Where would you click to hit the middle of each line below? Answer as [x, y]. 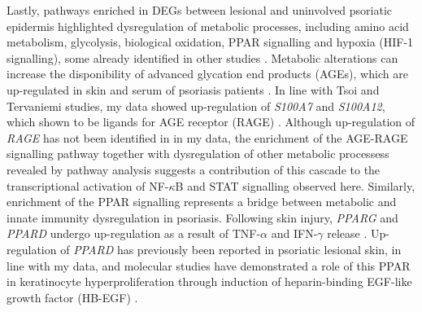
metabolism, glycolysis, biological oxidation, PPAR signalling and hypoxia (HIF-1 [210, 42]
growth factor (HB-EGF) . [72, 297]
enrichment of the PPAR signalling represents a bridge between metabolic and [202, 202]
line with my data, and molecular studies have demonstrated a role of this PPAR [209, 265]
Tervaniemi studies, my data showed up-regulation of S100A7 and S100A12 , [196, 105]
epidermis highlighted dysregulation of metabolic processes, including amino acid [208, 26]
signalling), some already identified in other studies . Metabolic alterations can [202, 57]
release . [347, 233]
